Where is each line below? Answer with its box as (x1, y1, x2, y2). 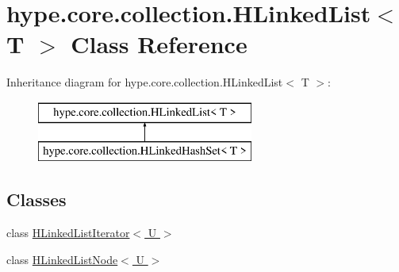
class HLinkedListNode (6, 251, 118, 267)
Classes (6, 187, 67, 212)
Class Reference (71, 28, 247, 60)
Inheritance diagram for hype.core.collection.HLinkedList (6, 74, 283, 90)
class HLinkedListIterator (6, 224, 130, 241)
